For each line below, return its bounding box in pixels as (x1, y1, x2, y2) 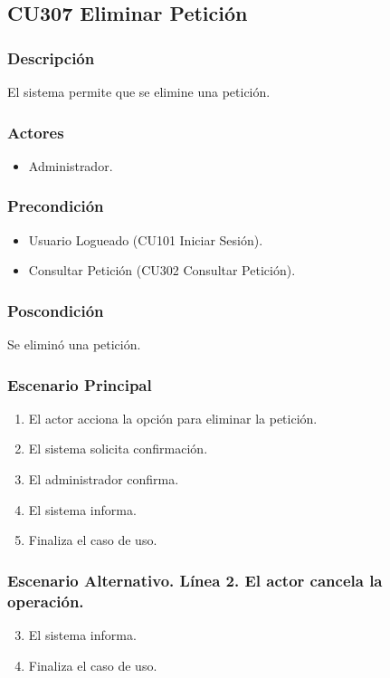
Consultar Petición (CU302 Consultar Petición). (28, 261, 296, 280)
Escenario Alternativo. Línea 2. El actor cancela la (7, 568, 383, 591)
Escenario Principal (7, 373, 152, 396)
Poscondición (7, 299, 104, 321)
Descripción (7, 46, 95, 69)
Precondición (7, 195, 104, 217)
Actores (7, 120, 64, 143)
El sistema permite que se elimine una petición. (7, 82, 271, 100)
